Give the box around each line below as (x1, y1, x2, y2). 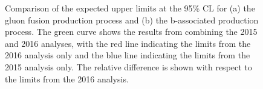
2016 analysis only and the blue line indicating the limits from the (5, 49, 250, 61)
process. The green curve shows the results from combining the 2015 (5, 25, 258, 38)
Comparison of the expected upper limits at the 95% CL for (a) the (5, 2, 255, 14)
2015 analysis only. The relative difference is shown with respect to (5, 60, 252, 73)
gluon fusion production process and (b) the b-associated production (5, 13, 259, 26)
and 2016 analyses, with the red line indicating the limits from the (5, 37, 251, 49)
